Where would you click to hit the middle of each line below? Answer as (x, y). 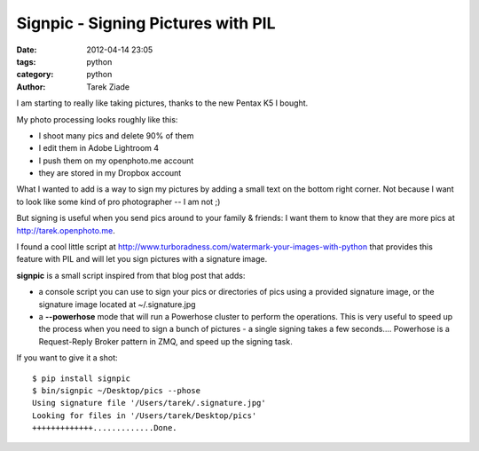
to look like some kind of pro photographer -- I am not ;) (118, 202)
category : (35, 75)
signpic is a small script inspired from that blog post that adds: (131, 275)
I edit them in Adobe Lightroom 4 (99, 148)
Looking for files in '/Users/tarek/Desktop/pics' (145, 415)
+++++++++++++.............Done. (105, 428)
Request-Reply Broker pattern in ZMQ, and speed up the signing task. (165, 341)
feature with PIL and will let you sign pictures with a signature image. (142, 259)
